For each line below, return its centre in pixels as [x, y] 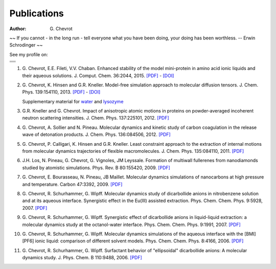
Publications [37, 13]
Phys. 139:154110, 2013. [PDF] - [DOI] [61, 92]
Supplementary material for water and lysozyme [73, 101]
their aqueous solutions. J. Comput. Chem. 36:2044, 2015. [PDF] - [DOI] [98, 75]
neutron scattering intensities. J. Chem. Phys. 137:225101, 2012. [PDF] [96, 118]
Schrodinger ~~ [26, 45]
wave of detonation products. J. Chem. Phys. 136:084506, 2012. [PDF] [96, 134]
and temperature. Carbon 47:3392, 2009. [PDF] [72, 184]
